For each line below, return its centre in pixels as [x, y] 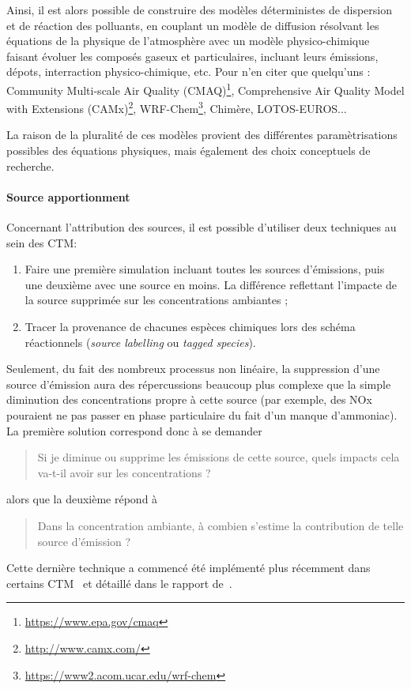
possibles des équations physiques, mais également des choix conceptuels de [189, 151]
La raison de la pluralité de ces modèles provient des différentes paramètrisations [202, 135]
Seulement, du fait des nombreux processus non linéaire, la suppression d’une [193, 369]
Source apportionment [68, 196]
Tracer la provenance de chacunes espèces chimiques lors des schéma [190, 327]
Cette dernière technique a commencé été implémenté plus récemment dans [189, 568]
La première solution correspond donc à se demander [134, 430]
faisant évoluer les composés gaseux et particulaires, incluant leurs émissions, [192, 56]
